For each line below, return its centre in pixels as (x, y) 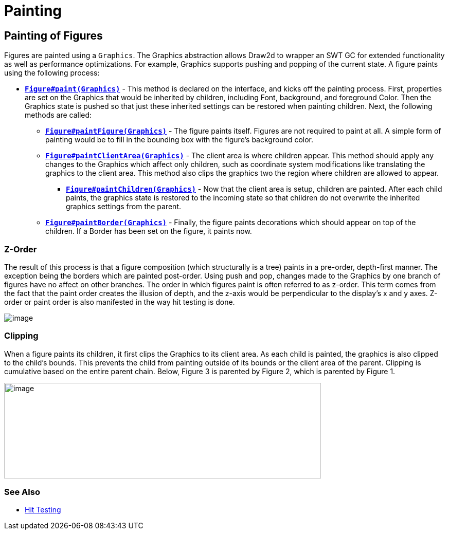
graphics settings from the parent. (123, 207)
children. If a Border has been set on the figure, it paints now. (149, 231)
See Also (22, 492)
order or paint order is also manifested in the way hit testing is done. (120, 302)
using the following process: (52, 73)
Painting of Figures (53, 35)
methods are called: (58, 115)
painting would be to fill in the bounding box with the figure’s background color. (179, 140)
